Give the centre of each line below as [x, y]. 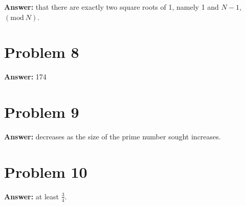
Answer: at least [31, 196]
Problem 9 [42, 112]
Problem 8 [42, 52]
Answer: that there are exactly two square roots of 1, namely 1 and [112, 7]
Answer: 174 [25, 77]
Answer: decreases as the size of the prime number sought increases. [113, 137]
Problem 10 [46, 171]
